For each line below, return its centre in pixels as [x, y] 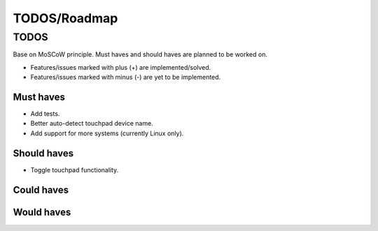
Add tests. [45, 114]
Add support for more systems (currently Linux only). [107, 133]
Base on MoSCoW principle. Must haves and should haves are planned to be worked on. [140, 54]
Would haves [42, 212]
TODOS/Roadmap [65, 18]
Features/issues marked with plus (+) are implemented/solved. [121, 67]
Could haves [41, 189]
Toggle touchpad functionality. [75, 170]
